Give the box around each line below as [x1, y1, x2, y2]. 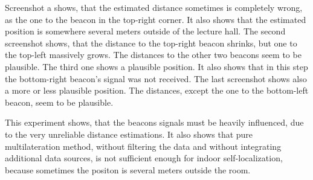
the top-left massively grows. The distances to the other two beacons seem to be [5, 48, 302, 61]
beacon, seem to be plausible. [5, 95, 114, 108]
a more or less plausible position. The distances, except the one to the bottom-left [5, 84, 309, 97]
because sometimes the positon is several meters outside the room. [5, 163, 251, 176]
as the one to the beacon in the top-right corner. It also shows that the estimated [5, 13, 306, 25]
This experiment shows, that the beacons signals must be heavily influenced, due [5, 116, 304, 129]
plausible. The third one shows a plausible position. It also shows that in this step [5, 60, 308, 72]
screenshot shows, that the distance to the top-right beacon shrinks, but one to [5, 36, 297, 49]
